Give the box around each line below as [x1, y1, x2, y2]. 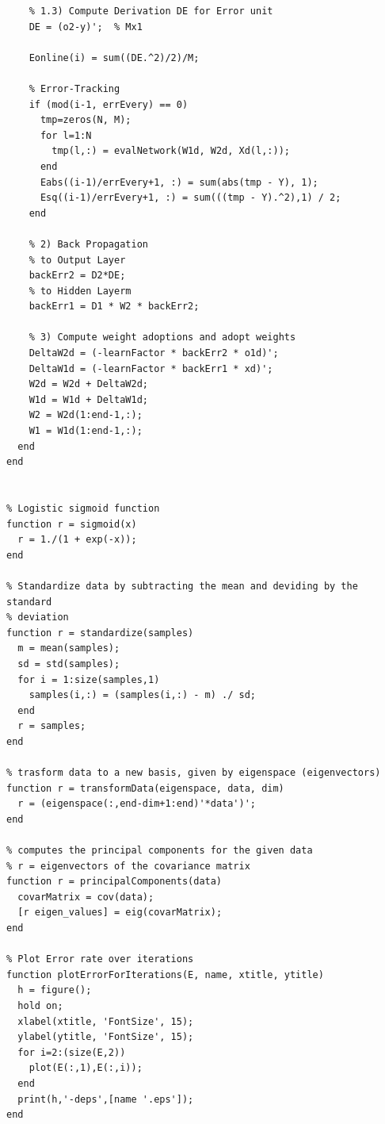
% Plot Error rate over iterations [6, 953, 194, 965]
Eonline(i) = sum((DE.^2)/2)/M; [29, 52, 200, 63]
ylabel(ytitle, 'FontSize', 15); [17, 1031, 194, 1043]
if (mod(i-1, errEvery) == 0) [29, 98, 189, 110]
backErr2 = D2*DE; [29, 270, 126, 282]
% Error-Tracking [29, 82, 120, 94]
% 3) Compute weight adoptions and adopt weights [29, 332, 296, 343]
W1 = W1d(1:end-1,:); [29, 425, 143, 437]
